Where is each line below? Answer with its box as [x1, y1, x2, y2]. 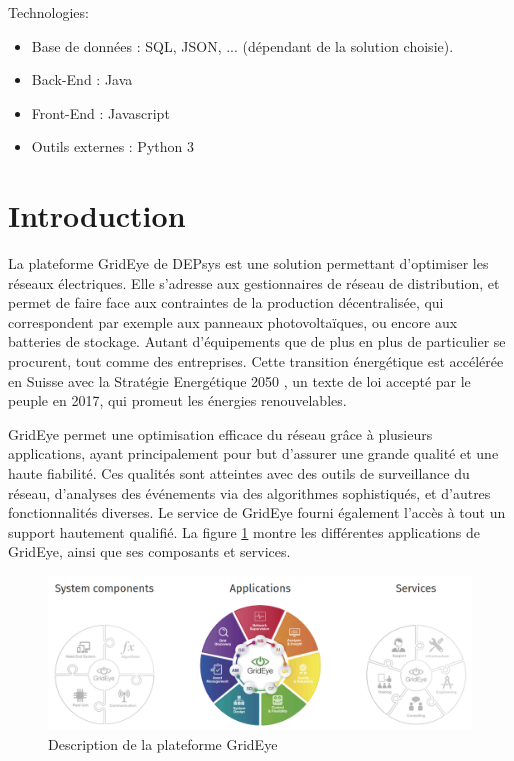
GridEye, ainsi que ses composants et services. [8, 541, 291, 562]
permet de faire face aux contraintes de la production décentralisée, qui [8, 292, 444, 313]
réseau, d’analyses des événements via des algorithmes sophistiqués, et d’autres [8, 482, 491, 503]
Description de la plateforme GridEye [48, 733, 278, 754]
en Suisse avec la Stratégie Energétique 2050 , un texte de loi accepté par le [8, 370, 471, 391]
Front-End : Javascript [31, 102, 170, 123]
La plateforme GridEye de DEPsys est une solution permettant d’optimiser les [8, 253, 489, 274]
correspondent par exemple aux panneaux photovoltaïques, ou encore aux [8, 311, 458, 332]
